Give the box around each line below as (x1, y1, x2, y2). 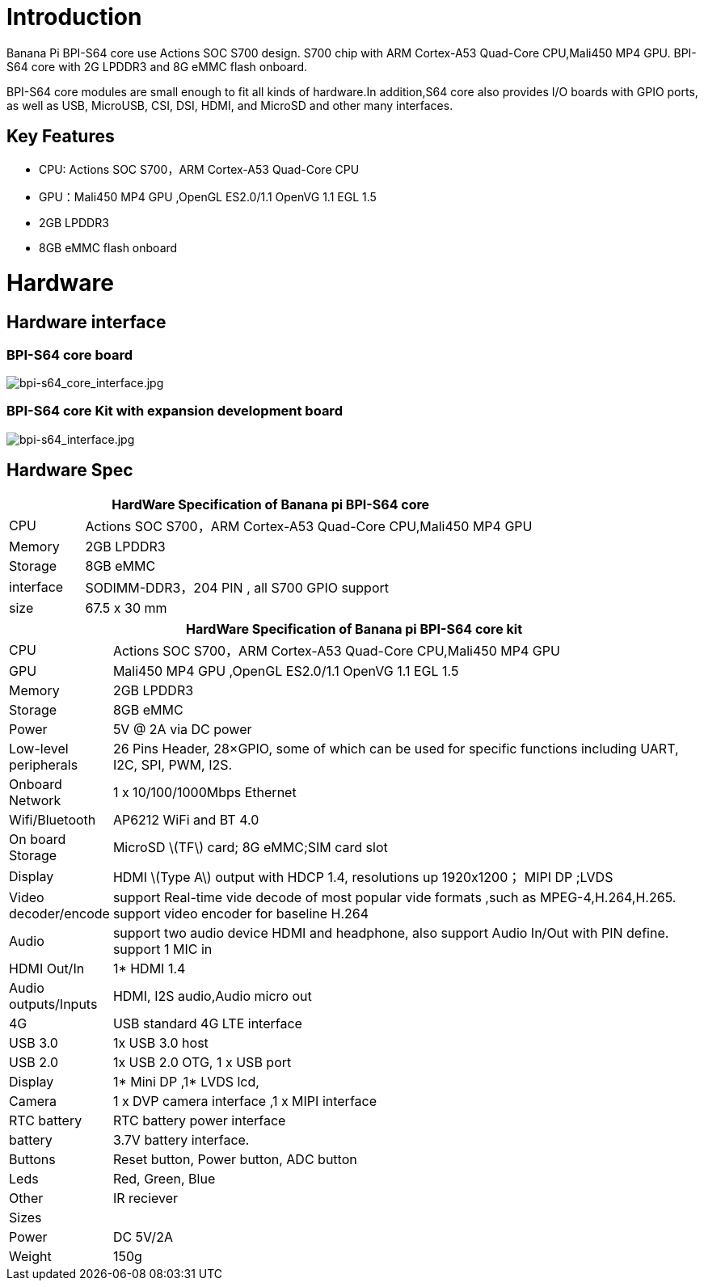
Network (9, 792, 61, 809)
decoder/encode (9, 905, 110, 922)
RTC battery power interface (112, 1112, 286, 1129)
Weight (9, 1248, 52, 1265)
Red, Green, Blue (112, 1171, 216, 1188)
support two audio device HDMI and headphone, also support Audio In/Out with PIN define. (112, 925, 669, 942)
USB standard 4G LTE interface (112, 1015, 302, 1032)
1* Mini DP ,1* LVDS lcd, (112, 1074, 259, 1091)
